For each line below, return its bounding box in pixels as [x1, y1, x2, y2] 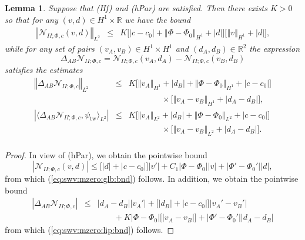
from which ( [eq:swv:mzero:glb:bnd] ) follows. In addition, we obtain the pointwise [5, 172, 299, 185]
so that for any [5, 13, 58, 25]
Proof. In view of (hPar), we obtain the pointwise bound [5, 148, 207, 161]
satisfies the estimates [5, 64, 83, 76]
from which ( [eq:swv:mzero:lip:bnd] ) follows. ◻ [5, 224, 175, 236]
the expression [249, 42, 300, 55]
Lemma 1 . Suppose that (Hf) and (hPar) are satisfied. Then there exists [5, 2, 267, 14]
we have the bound [125, 13, 191, 25]
